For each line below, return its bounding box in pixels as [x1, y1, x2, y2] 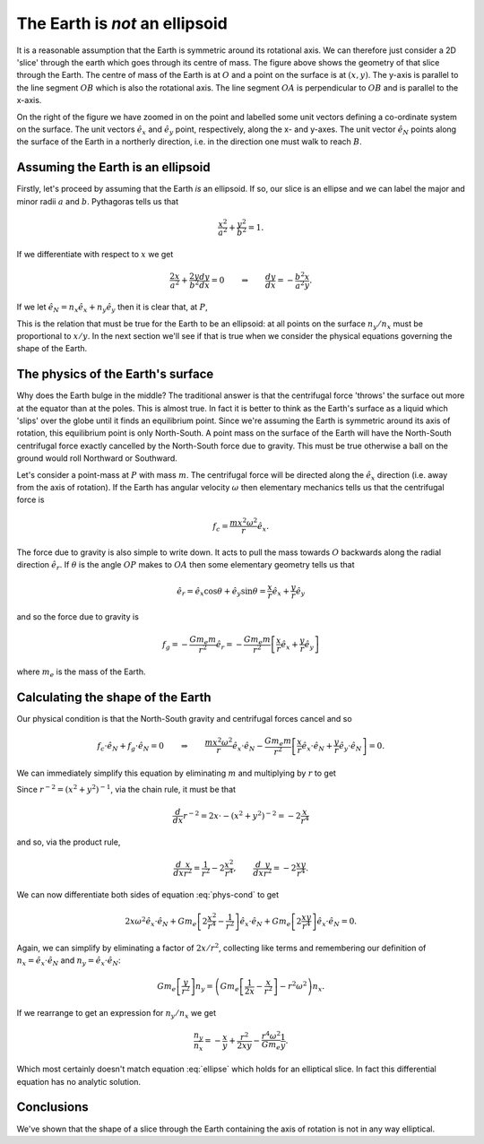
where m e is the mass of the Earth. [16, 666, 146, 679]
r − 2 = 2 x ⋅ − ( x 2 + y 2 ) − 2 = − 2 [182, 809, 301, 820]
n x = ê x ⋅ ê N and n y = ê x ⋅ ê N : [16, 955, 121, 967]
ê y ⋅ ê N [339, 741, 362, 753]
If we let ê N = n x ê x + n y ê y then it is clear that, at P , [16, 301, 208, 314]
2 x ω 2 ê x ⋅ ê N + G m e [125, 914, 197, 928]
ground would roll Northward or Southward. [16, 453, 178, 464]
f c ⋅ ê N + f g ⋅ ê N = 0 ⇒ [97, 741, 188, 753]
